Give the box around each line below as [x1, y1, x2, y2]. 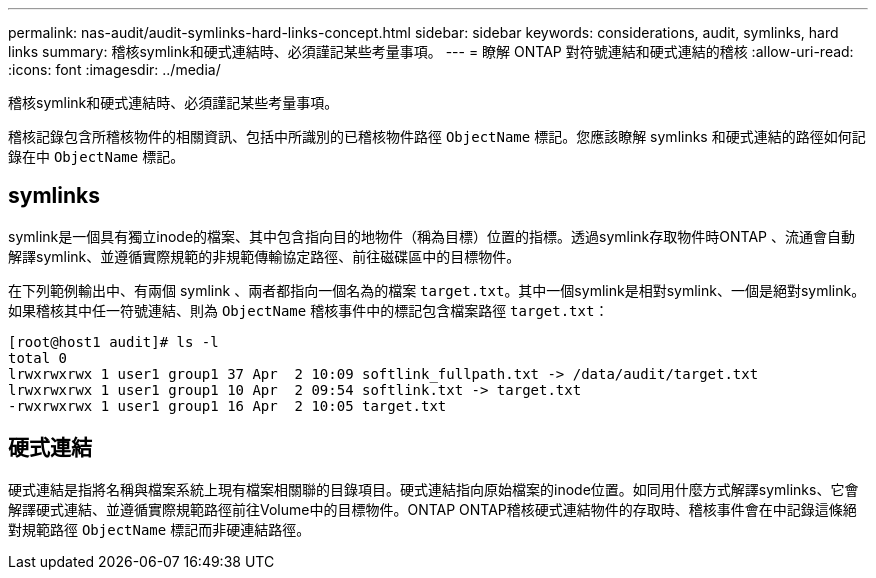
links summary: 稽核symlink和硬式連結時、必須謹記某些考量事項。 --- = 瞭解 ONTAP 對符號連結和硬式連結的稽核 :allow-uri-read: [8, 43, 854, 60]
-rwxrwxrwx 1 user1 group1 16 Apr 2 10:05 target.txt [8, 397, 447, 414]
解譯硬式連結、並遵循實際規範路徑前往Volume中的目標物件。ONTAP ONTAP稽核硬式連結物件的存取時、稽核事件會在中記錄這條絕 [8, 500, 857, 518]
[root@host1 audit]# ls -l [8, 333, 219, 350]
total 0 [8, 349, 68, 366]
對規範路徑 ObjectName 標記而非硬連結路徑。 [8, 520, 311, 538]
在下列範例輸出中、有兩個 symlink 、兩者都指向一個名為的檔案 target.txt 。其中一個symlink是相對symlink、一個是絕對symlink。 [8, 281, 866, 299]
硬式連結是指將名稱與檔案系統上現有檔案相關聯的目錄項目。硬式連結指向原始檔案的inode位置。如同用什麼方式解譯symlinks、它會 [8, 480, 859, 498]
